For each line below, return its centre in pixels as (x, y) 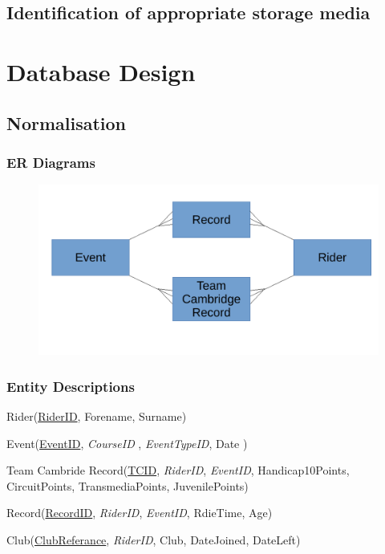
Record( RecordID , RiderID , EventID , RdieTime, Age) (140, 513)
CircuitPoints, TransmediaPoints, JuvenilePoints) (128, 485)
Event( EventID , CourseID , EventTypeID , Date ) (127, 443)
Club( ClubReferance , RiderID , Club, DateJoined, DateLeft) (154, 539)
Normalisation (67, 122)
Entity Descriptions (71, 386)
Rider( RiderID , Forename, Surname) (97, 415)
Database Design (101, 71)
